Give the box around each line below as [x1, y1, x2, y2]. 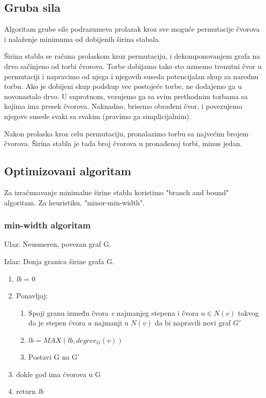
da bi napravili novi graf [154, 317, 231, 328]
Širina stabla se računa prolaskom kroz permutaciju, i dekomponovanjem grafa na [4, 51, 260, 61]
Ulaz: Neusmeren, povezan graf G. [4, 239, 112, 249]
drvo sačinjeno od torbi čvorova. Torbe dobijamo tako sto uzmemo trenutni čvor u [4, 60, 262, 71]
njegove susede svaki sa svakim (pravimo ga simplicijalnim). [4, 110, 191, 121]
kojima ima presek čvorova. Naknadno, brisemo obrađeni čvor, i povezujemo [4, 101, 242, 111]
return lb [16, 386, 43, 396]
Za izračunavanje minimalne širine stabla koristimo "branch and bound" [4, 186, 229, 197]
